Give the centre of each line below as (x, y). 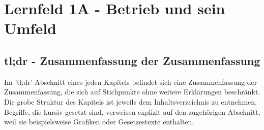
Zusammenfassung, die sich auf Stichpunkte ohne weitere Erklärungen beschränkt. (132, 92)
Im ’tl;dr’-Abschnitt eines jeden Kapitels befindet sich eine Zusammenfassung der (131, 82)
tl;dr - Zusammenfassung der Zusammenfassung (132, 60)
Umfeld (31, 28)
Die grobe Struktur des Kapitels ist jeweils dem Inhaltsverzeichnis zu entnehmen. (131, 101)
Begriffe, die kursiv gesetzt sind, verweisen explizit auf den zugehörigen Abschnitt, (132, 111)
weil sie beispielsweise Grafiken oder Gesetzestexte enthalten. (99, 122)
